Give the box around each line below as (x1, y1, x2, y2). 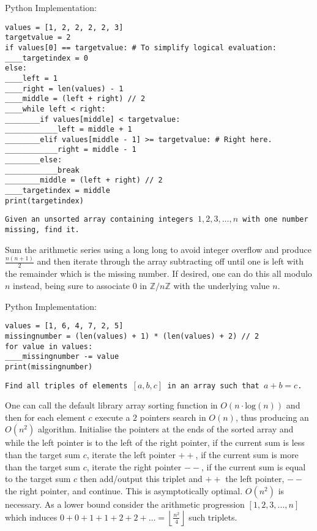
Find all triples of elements (5, 381, 128, 390)
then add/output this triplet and (80, 472, 203, 485)
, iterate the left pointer (86, 448, 176, 461)
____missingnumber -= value (5, 352, 119, 361)
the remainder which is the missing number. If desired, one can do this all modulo (5, 267, 312, 280)
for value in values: (5, 342, 93, 351)
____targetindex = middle (5, 186, 110, 195)
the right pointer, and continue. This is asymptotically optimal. (5, 484, 243, 497)
